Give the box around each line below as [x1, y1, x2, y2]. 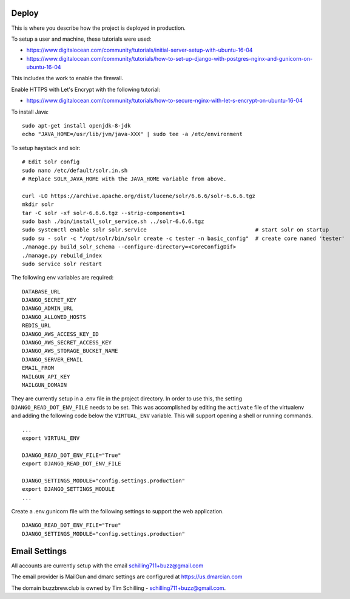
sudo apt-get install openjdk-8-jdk [22, 122, 131, 129]
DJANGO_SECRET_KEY [22, 296, 77, 304]
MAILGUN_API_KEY [22, 373, 70, 380]
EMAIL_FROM [22, 365, 55, 372]
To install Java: [11, 108, 49, 115]
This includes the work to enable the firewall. [11, 75, 124, 82]
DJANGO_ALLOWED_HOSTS [22, 313, 86, 320]
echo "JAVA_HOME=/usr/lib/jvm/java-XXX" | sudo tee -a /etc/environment [22, 131, 243, 138]
